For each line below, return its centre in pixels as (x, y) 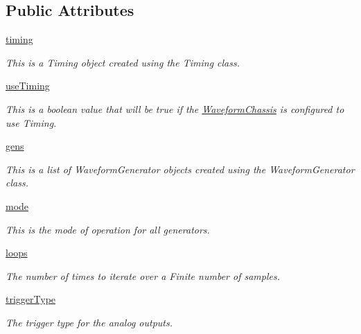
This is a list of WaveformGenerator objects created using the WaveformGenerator (180, 169)
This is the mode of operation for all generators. (108, 229)
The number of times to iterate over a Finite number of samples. (143, 275)
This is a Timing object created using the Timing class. (123, 62)
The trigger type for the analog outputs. (89, 322)
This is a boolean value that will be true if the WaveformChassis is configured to (175, 108)
